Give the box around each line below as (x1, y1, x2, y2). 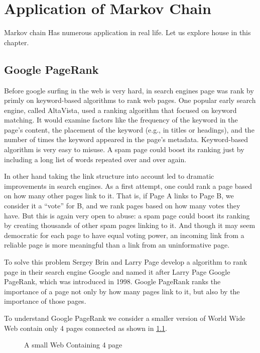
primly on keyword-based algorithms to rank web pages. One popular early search (4, 95, 256, 105)
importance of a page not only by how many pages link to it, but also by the (4, 286, 240, 296)
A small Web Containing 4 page (24, 339, 122, 350)
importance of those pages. (4, 296, 86, 306)
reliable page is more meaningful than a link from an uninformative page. (4, 240, 230, 250)
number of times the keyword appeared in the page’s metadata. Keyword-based (4, 134, 248, 145)
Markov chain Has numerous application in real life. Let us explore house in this (4, 27, 251, 38)
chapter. (4, 37, 29, 47)
